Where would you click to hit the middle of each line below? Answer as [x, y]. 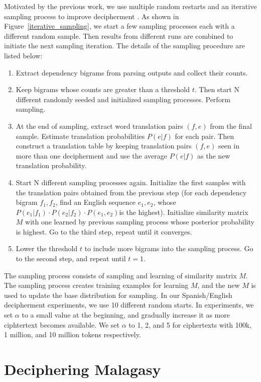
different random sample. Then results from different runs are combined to [119, 35]
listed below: [23, 55]
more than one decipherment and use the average [91, 155]
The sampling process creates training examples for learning [96, 285]
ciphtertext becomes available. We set [62, 324]
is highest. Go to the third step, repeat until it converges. [104, 231]
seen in [229, 146]
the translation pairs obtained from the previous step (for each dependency [131, 192]
